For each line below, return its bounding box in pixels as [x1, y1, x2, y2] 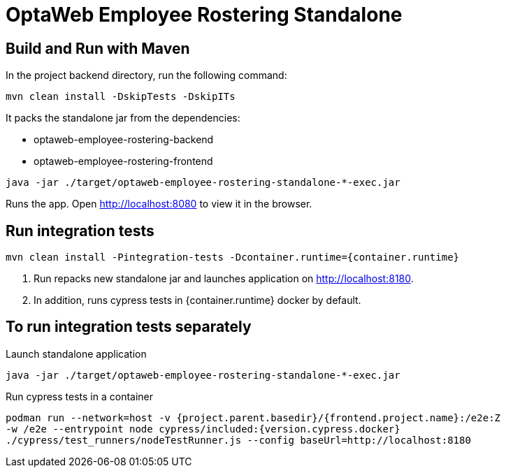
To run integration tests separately [6, 318, 252, 336]
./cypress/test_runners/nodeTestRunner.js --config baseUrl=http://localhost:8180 [6, 434, 471, 446]
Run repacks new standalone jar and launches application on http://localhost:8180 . [34, 272, 414, 285]
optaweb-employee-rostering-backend [34, 133, 214, 146]
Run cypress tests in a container [6, 390, 154, 402]
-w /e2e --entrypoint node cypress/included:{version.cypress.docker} [6, 423, 400, 435]
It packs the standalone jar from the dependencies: [6, 112, 240, 124]
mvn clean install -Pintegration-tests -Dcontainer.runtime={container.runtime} [6, 252, 460, 263]
